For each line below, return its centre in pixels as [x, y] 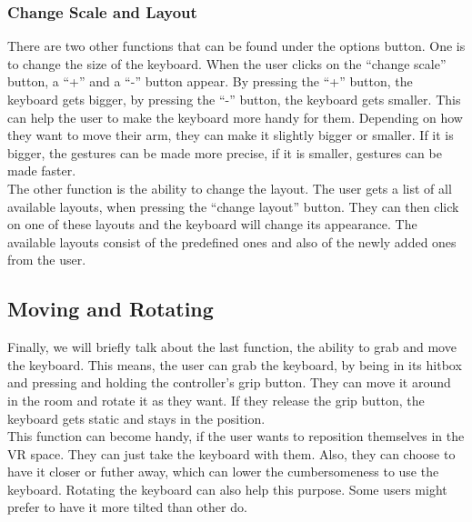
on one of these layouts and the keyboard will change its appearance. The [212, 224]
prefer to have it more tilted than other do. [127, 507]
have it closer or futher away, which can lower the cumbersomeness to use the [223, 472]
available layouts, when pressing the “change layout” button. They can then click [233, 206]
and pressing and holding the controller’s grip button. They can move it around [229, 382]
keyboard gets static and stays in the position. [136, 418]
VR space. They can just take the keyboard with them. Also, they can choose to [231, 453]
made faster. [42, 171]
